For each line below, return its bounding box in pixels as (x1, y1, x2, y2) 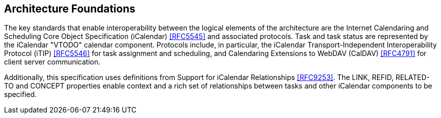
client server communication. (4, 57, 101, 66)
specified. (4, 90, 37, 99)
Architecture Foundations (4, 2, 135, 15)
